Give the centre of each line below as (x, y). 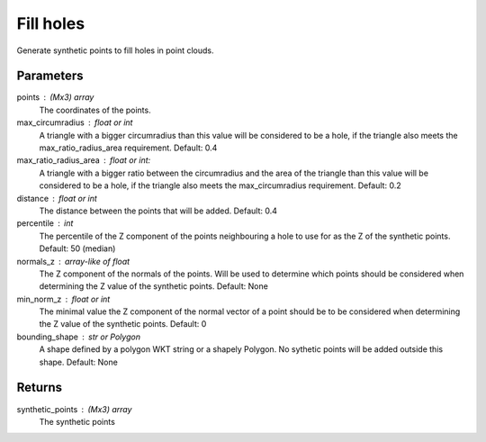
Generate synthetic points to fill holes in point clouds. (115, 50)
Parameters (50, 76)
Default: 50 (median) (77, 248)
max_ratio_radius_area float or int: (84, 160)
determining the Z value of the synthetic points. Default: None (154, 286)
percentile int (45, 223)
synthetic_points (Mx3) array (74, 409)
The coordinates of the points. (95, 110)
